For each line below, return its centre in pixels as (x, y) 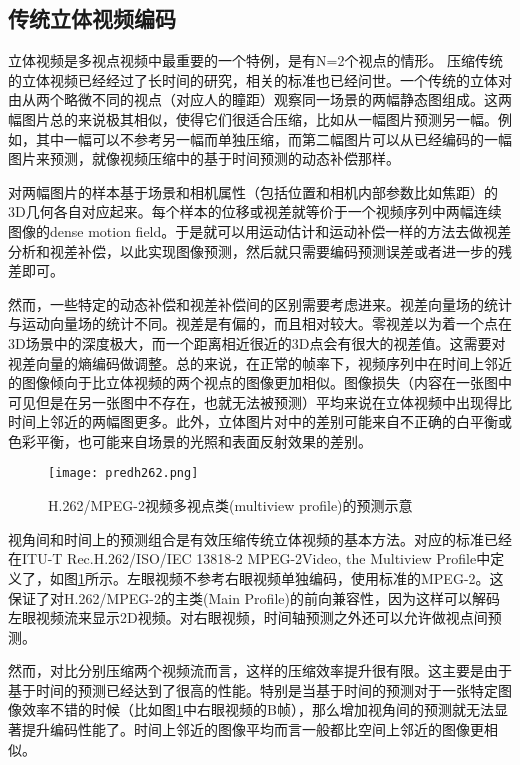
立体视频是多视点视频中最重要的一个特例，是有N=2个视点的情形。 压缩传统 (256, 60)
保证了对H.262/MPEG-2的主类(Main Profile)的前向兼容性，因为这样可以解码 (254, 597)
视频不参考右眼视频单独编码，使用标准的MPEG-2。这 (329, 577)
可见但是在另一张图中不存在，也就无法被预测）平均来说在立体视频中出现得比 (260, 401)
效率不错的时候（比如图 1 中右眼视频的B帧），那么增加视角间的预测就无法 (257, 709)
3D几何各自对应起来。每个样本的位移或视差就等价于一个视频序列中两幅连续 (255, 211)
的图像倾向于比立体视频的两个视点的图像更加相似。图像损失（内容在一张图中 (260, 382)
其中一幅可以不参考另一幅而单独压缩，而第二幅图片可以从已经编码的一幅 (273, 138)
